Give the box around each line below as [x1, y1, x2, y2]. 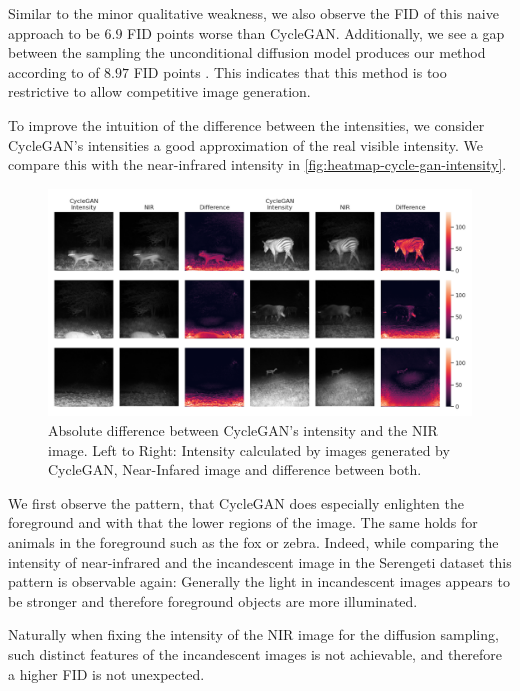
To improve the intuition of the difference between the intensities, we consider [8, 114, 485, 135]
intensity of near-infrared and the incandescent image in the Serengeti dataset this [8, 551, 512, 572]
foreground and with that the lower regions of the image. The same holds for [8, 512, 478, 533]
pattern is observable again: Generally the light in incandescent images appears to [8, 571, 510, 592]
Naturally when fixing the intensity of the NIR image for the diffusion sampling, [8, 624, 499, 645]
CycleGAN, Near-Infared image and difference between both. [48, 459, 422, 480]
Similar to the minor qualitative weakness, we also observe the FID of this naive [8, 3, 499, 23]
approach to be [8, 22, 100, 43]
